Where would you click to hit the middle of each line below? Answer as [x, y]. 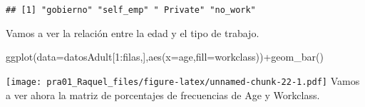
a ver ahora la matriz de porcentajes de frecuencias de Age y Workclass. [163, 95]
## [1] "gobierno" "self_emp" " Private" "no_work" [131, 10]
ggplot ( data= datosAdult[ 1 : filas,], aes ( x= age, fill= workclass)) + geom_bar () [165, 57]
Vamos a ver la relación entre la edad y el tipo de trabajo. [133, 32]
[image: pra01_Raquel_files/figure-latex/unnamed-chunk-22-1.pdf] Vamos [183, 80]
